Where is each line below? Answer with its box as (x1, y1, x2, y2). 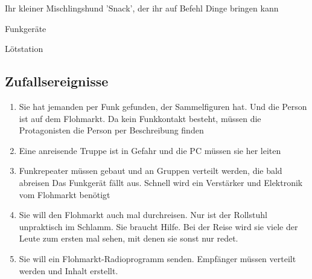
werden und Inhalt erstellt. (19, 264, 118, 277)
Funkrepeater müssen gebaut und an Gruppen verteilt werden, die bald (19, 164, 282, 177)
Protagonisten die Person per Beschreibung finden (19, 124, 204, 136)
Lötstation (5, 42, 43, 55)
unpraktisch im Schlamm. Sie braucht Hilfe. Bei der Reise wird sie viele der (19, 220, 298, 232)
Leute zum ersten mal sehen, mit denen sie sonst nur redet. (19, 232, 238, 245)
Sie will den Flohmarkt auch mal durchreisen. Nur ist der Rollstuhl (19, 208, 267, 221)
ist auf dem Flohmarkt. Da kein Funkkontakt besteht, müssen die (19, 112, 261, 124)
